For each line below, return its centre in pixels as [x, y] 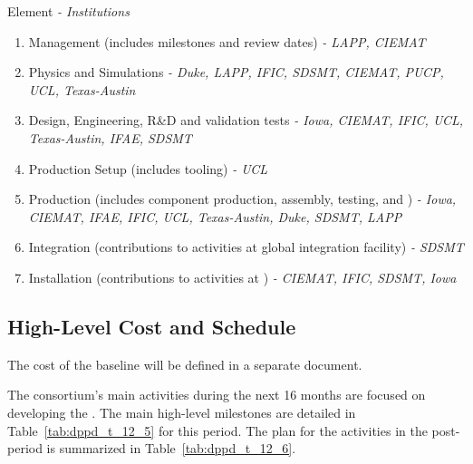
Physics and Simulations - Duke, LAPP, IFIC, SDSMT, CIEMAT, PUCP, [236, 72]
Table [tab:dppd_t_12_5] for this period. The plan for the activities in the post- [234, 430]
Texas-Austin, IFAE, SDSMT [110, 137]
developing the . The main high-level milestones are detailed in [182, 412]
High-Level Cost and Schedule [152, 326]
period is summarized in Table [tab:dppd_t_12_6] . [152, 448]
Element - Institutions [68, 11]
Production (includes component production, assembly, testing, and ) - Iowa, [242, 199]
